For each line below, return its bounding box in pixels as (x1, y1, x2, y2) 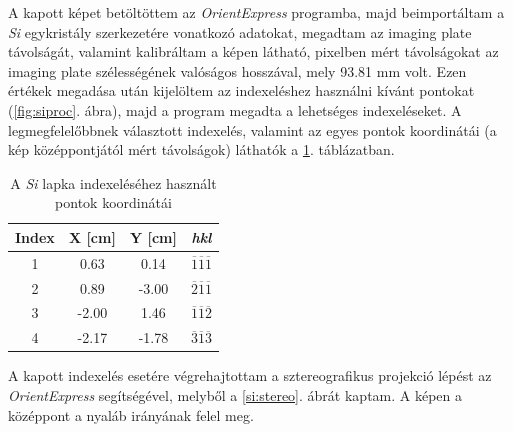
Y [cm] (129, 226, 177, 247)
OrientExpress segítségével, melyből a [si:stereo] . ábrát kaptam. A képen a (8, 385, 463, 405)
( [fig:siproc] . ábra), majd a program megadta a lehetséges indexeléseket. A (8, 99, 462, 120)
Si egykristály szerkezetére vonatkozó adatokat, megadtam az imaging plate (8, 21, 472, 42)
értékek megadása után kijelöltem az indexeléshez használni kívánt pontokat (8, 80, 475, 101)
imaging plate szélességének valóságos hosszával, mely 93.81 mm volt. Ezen (8, 60, 467, 81)
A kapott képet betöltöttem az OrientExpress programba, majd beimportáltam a (8, 2, 505, 22)
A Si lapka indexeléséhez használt (10, 172, 217, 193)
